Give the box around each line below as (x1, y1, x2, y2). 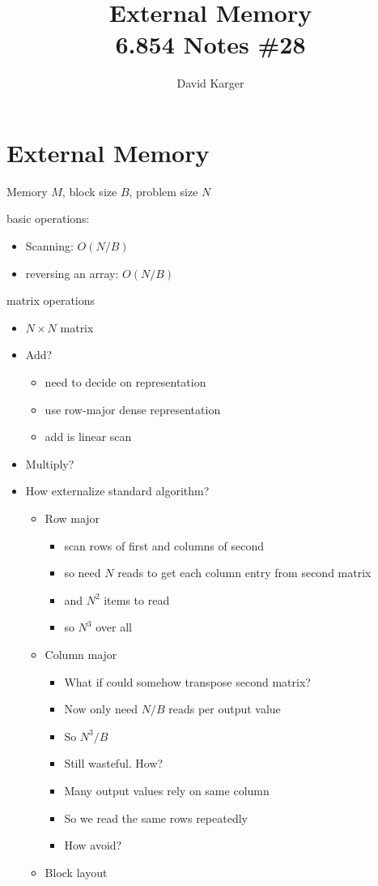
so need (64, 564, 101, 581)
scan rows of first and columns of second (64, 537, 264, 554)
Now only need (64, 700, 138, 717)
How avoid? (64, 837, 122, 854)
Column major (45, 645, 117, 662)
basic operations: (6, 210, 90, 227)
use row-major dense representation (45, 400, 221, 417)
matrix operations (6, 292, 96, 309)
